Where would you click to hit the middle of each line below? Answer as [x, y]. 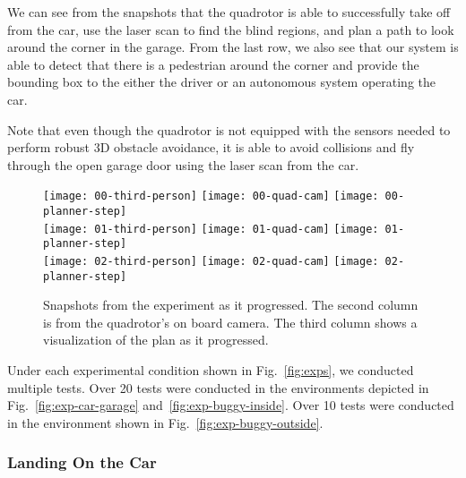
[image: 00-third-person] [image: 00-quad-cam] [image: [211, 196]
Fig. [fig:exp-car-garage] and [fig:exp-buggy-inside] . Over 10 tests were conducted [231, 405]
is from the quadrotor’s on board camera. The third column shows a [230, 322]
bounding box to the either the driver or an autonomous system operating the [222, 82]
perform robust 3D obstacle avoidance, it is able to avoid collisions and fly [211, 147]
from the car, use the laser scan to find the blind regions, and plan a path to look [231, 29]
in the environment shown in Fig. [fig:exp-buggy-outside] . [165, 422]
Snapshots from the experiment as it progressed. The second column [231, 305]
